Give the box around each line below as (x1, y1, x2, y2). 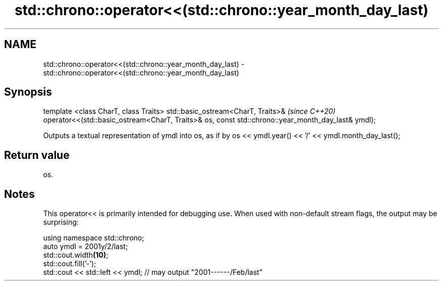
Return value (4, 148, 70, 161)
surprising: (43, 218, 79, 227)
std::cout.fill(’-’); (43, 259, 96, 268)
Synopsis (4, 86, 52, 99)
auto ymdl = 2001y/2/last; (43, 242, 128, 251)
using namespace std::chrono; (43, 233, 144, 242)
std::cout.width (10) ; (43, 251, 108, 260)
